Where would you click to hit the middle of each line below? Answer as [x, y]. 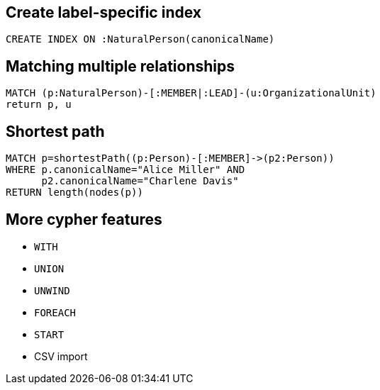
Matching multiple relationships [120, 66]
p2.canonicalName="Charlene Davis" [140, 181]
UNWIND [52, 290]
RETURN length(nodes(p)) [74, 193]
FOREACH [55, 312]
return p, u [39, 105]
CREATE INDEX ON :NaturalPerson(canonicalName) [140, 39]
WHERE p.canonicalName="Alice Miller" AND [125, 170]
